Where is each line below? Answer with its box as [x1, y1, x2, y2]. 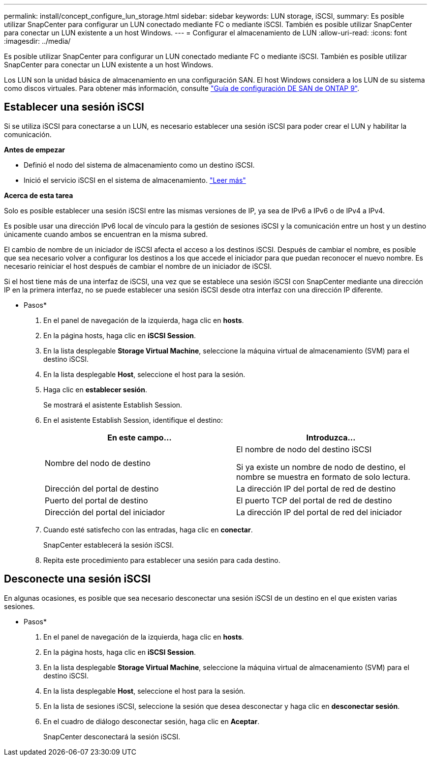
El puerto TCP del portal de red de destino [236, 495, 392, 505]
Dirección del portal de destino [45, 483, 159, 494]
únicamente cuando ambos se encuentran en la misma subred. [4, 230, 208, 238]
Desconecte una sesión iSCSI [4, 573, 151, 585]
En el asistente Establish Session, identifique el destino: [43, 415, 223, 424]
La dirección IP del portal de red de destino [236, 483, 396, 494]
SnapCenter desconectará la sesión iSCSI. [43, 732, 181, 741]
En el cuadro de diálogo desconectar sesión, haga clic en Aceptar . [43, 717, 260, 726]
